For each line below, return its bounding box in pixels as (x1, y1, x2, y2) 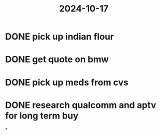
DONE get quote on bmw (5, 54, 109, 65)
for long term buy (5, 110, 79, 121)
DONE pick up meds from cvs (5, 77, 129, 88)
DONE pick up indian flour (5, 31, 114, 42)
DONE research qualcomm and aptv (5, 99, 157, 111)
